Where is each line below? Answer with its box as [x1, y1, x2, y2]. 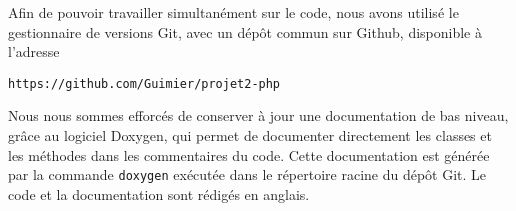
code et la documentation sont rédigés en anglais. [8, 183, 310, 204]
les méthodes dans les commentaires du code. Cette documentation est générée [8, 144, 490, 165]
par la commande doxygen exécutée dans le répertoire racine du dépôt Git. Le [8, 164, 487, 185]
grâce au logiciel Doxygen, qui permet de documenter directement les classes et [8, 125, 492, 146]
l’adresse [8, 41, 60, 62]
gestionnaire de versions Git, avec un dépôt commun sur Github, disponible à [8, 21, 482, 42]
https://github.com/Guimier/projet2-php [8, 76, 281, 91]
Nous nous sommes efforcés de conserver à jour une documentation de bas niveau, [8, 105, 509, 126]
